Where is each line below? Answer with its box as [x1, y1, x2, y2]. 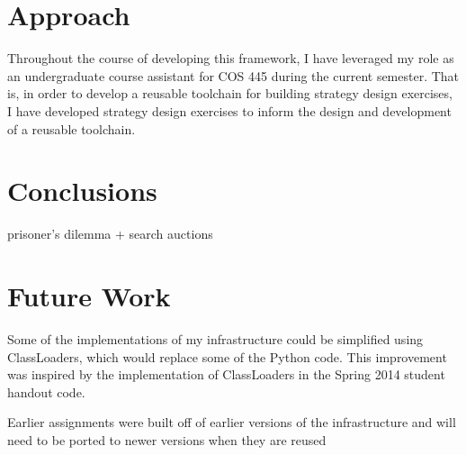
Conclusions [7, 172, 157, 209]
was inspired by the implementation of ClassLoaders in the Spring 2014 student [7, 365, 445, 384]
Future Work [7, 278, 171, 314]
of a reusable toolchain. [7, 119, 136, 138]
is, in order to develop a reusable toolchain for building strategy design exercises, [7, 84, 453, 103]
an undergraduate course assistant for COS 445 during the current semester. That [7, 66, 460, 85]
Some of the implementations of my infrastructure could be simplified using [7, 329, 424, 348]
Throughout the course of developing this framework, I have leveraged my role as [7, 49, 454, 68]
